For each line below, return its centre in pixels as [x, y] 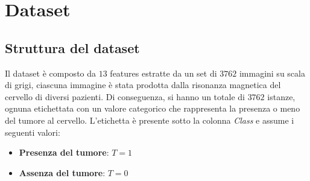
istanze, [281, 96]
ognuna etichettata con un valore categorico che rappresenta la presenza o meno [153, 108]
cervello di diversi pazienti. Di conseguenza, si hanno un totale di [125, 96]
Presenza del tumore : [64, 152]
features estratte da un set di [163, 73]
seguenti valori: [33, 132]
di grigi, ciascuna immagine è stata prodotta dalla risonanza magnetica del [143, 85]
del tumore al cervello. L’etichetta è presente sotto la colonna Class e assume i [150, 120]
